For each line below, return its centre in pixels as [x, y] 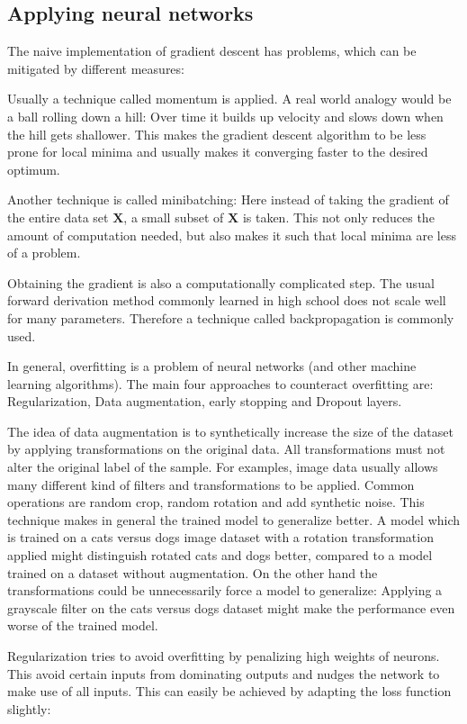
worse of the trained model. [83, 625]
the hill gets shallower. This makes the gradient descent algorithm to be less [217, 134]
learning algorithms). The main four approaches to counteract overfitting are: [220, 383]
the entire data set [58, 217]
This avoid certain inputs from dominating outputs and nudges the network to [224, 673]
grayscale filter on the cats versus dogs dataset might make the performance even [231, 607]
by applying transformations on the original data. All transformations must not [226, 449]
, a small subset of [174, 217]
